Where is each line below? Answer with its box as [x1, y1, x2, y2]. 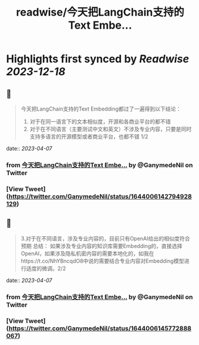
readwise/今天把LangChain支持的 [15, 5, 185, 19]
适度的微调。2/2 [26, 264, 66, 272]
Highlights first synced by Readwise [6, 52, 189, 66]
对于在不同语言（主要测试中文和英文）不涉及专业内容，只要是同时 [29, 126, 192, 132]
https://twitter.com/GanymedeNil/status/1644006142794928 [8, 192, 192, 200]
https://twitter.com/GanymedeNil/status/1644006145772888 [8, 324, 192, 332]
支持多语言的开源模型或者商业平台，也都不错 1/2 [29, 133, 148, 140]
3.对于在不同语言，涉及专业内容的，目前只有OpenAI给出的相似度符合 [20, 234, 191, 242]
